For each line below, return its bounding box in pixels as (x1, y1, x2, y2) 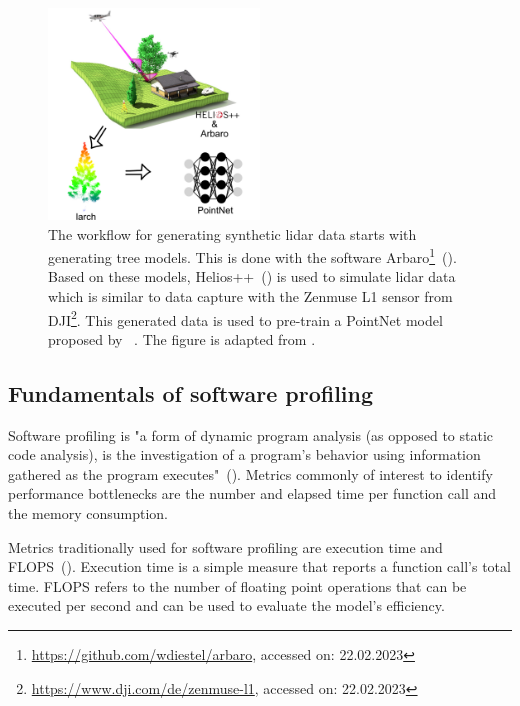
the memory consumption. (8, 503, 168, 524)
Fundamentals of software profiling (8, 377, 374, 408)
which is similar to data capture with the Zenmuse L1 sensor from (48, 286, 453, 307)
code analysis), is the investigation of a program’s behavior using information (8, 444, 481, 465)
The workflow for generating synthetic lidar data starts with (48, 223, 417, 244)
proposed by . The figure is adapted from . (48, 328, 316, 349)
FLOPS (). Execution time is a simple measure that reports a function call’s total (8, 556, 511, 577)
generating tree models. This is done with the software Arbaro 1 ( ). (48, 244, 457, 267)
